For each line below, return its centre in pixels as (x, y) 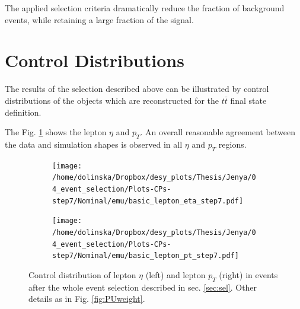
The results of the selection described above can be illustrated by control (137, 89)
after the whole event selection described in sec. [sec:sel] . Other (143, 287)
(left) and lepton (175, 274)
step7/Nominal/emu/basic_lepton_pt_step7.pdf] (146, 256)
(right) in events (248, 274)
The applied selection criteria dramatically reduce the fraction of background (145, 8)
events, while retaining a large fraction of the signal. (99, 19)
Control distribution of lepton (82, 274)
